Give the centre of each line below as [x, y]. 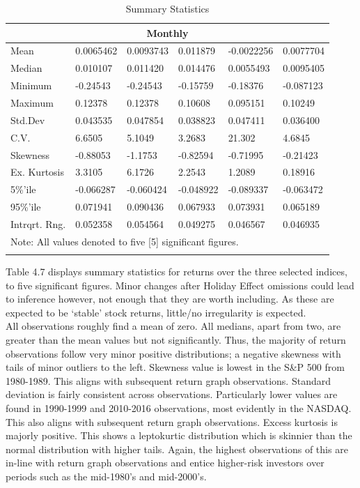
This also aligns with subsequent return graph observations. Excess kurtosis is [172, 421]
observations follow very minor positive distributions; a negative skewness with [173, 353]
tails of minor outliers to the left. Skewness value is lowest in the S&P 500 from [175, 367]
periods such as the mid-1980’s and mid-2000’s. [106, 476]
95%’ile [26, 207]
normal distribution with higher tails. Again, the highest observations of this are [177, 449]
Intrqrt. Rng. [38, 223]
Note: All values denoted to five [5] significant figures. [125, 241]
